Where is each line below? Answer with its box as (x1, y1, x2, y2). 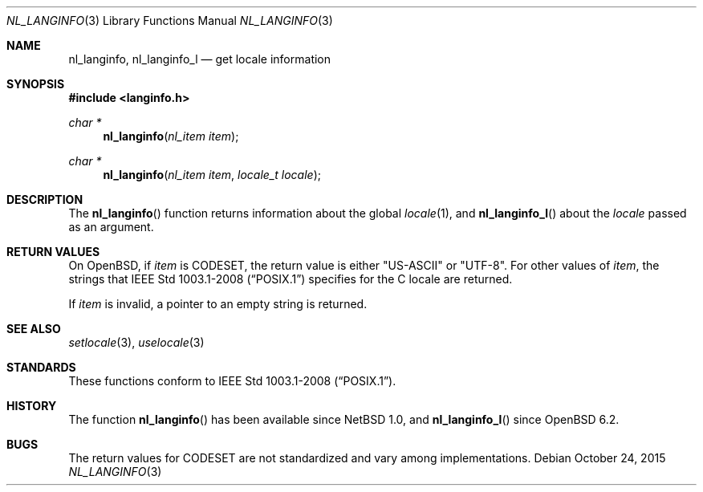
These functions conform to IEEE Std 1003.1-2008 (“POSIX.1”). (68, 374, 396, 388)
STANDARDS (6, 360, 76, 374)
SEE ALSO (6, 322, 61, 335)
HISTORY (6, 399, 57, 413)
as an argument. (68, 220, 154, 234)
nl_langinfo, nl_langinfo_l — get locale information (68, 52, 331, 66)
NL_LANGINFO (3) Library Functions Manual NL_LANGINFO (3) (6, 14, 333, 27)
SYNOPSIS (6, 77, 65, 91)
